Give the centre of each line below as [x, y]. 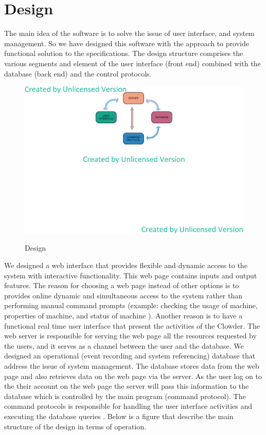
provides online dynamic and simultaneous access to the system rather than [123, 295]
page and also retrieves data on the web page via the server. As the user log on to [133, 376]
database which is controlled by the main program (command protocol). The [125, 396]
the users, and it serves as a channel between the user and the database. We [124, 345]
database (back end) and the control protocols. [78, 73]
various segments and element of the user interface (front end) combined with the [132, 63]
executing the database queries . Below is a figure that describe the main [119, 416]
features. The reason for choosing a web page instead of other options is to [122, 285]
